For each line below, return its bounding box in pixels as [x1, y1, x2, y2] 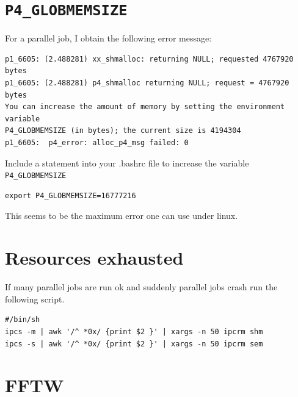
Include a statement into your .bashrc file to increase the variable [5, 156, 249, 169]
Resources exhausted [5, 245, 184, 270]
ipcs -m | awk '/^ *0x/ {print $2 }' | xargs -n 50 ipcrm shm [5, 327, 263, 336]
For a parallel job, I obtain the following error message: [5, 32, 212, 45]
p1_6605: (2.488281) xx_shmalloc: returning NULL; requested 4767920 [5, 54, 294, 63]
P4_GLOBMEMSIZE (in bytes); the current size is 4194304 [5, 126, 241, 135]
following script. [5, 292, 65, 305]
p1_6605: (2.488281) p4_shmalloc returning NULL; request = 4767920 [5, 79, 289, 88]
